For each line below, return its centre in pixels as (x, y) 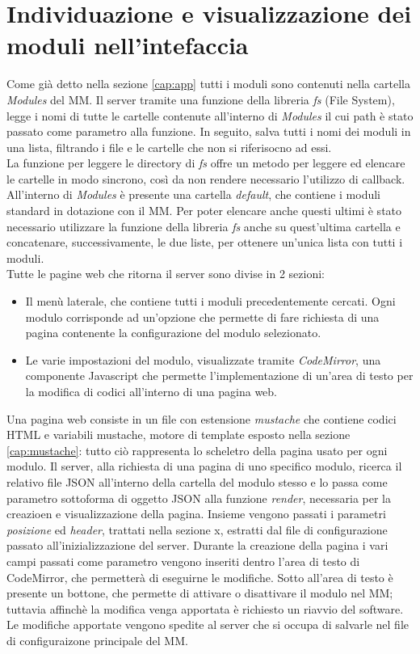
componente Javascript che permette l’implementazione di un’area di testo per (219, 376)
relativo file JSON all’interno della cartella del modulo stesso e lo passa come (197, 481)
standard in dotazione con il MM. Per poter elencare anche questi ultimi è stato (204, 211)
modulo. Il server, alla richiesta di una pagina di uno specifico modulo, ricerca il (204, 466)
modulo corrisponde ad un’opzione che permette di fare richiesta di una (202, 316)
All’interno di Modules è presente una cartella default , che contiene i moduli (193, 194)
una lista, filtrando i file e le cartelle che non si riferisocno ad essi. (169, 147)
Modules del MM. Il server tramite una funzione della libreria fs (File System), (201, 99)
